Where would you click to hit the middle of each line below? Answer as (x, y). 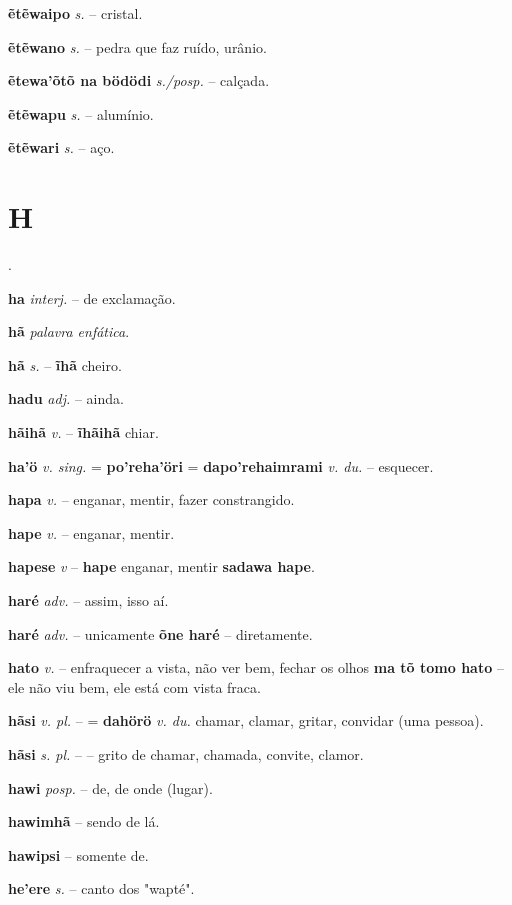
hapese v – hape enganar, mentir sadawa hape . (161, 566)
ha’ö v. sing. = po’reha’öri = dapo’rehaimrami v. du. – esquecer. (221, 465)
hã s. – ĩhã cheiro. (65, 364)
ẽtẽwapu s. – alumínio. (81, 113)
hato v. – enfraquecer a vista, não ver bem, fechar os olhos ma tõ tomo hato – (256, 667)
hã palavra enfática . (69, 331)
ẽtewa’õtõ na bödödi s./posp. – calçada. (139, 80)
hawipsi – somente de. (78, 854)
